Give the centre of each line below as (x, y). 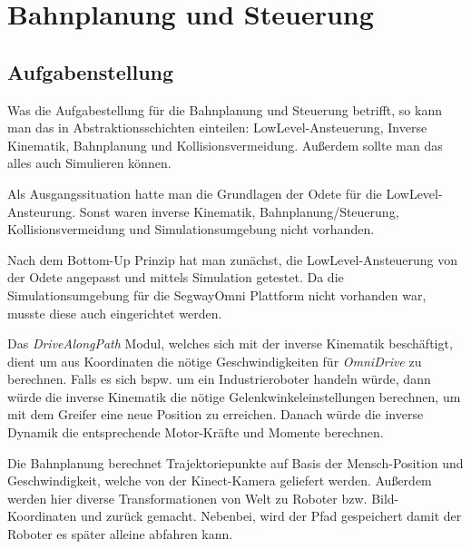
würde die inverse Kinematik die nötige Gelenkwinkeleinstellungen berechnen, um (234, 396)
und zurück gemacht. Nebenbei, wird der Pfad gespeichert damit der (271, 516)
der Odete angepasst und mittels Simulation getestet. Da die (176, 277)
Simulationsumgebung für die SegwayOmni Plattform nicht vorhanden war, (217, 294)
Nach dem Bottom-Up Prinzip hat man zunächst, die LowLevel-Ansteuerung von (233, 259)
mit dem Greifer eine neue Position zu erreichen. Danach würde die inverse (216, 414)
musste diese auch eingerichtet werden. (115, 313)
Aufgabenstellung (91, 71)
